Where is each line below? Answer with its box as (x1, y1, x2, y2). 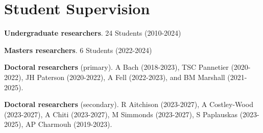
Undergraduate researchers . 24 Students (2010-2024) (4, 28, 181, 38)
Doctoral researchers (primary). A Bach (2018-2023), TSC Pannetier (4, 62, 229, 72)
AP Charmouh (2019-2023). (25, 119, 112, 129)
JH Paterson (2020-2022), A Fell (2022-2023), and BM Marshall (25, 71, 225, 82)
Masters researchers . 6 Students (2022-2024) (4, 44, 152, 55)
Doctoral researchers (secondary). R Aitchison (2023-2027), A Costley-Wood (4, 99, 253, 110)
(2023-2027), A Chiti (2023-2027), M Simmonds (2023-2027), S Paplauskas (4, 109, 237, 119)
